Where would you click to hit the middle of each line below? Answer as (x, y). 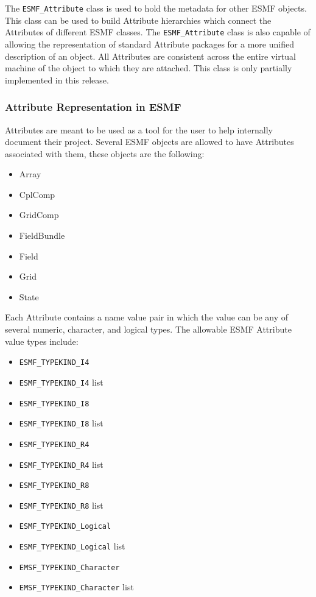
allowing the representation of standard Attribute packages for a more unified (149, 44)
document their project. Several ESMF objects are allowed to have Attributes (149, 142)
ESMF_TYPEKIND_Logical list (72, 546)
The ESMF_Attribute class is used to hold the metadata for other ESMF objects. (156, 8)
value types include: (42, 341)
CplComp (37, 194)
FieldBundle (42, 235)
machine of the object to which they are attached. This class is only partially (149, 68)
